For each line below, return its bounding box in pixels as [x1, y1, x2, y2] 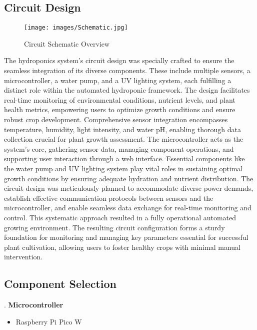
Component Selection [4, 276, 117, 291]
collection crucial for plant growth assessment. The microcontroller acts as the [4, 134, 243, 144]
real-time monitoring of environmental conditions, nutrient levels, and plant [4, 94, 235, 105]
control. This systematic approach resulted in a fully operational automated [4, 212, 236, 222]
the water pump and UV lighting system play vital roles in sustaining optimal [4, 163, 243, 173]
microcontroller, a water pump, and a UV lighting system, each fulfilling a [4, 75, 231, 85]
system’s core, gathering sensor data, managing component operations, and [4, 143, 234, 154]
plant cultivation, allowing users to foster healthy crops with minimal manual [4, 241, 240, 252]
